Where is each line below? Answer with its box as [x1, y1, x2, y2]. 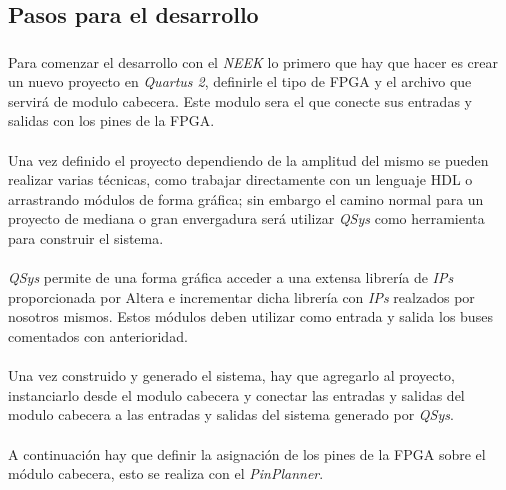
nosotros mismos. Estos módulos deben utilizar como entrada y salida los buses [8, 306, 493, 327]
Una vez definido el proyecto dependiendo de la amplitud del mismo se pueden [8, 149, 489, 170]
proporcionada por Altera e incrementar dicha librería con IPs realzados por [8, 286, 475, 307]
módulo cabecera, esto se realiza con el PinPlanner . [8, 463, 324, 484]
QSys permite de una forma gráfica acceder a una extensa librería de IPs [8, 267, 454, 288]
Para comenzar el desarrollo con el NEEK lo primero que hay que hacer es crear [8, 51, 498, 72]
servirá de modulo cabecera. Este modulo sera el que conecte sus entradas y [8, 90, 472, 111]
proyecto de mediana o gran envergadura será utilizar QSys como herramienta [8, 208, 485, 229]
